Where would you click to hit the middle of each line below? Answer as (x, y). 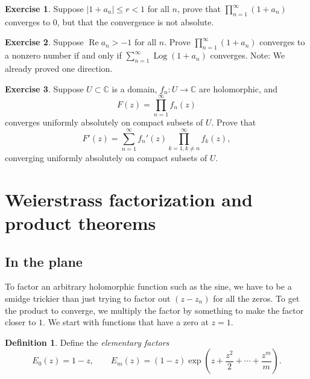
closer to (21, 322)
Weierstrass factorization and (129, 199)
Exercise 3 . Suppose (44, 88)
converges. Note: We (248, 55)
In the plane (44, 261)
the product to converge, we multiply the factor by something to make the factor (154, 310)
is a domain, (134, 88)
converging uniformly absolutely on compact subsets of (106, 158)
